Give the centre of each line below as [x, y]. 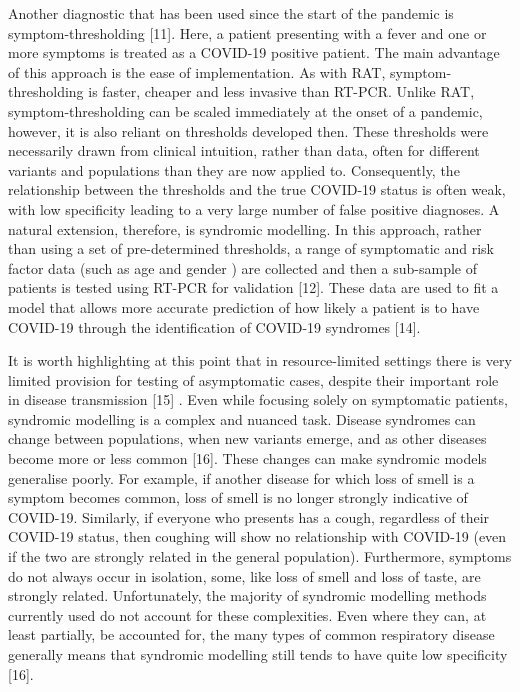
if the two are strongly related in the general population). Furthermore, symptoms [260, 556]
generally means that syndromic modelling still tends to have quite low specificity [258, 654]
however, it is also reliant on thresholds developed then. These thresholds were [248, 130]
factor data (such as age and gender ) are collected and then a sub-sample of [242, 267]
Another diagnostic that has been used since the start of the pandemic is [231, 13]
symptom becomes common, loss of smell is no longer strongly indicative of [238, 497]
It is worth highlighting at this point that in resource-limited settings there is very [260, 360]
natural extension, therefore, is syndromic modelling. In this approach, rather [245, 228]
